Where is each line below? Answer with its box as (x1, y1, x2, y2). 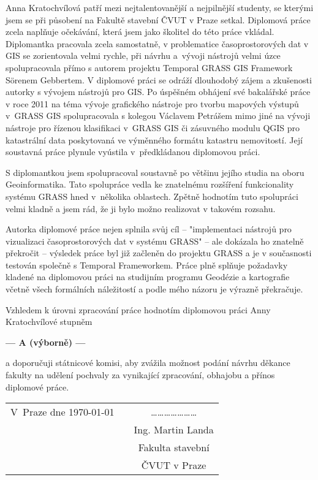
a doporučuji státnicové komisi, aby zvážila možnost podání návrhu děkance (6, 356, 290, 369)
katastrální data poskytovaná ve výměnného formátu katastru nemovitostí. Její (6, 133, 303, 146)
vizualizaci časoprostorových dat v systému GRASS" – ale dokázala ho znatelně (6, 234, 304, 247)
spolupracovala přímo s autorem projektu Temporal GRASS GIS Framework (6, 61, 293, 74)
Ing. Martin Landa (134, 422, 214, 437)
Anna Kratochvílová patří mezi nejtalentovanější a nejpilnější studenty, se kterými (6, 1, 314, 13)
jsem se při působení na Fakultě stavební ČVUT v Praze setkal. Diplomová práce (6, 13, 311, 26)
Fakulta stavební (138, 440, 210, 455)
